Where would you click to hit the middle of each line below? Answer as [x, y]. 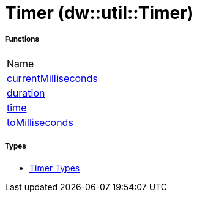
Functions [22, 39]
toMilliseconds [40, 122]
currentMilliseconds [52, 78]
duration [26, 93]
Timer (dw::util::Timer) [99, 13]
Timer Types [55, 168]
